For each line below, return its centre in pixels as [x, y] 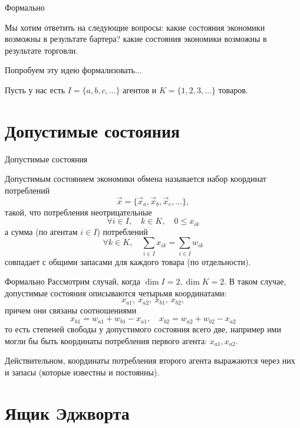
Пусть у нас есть [35, 89]
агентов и [140, 89]
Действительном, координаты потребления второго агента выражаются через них [150, 360]
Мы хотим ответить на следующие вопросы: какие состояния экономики [135, 27]
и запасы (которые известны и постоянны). [82, 372]
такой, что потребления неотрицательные [78, 212]
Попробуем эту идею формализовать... [73, 70]
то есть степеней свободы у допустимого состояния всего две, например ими [143, 329]
